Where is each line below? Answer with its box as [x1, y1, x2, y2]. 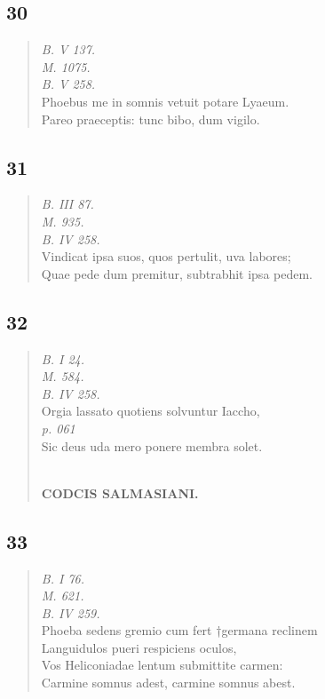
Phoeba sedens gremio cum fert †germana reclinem [41, 621, 318, 639]
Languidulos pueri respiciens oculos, [41, 638, 237, 656]
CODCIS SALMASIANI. [41, 483, 199, 502]
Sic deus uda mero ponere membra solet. [41, 436, 263, 455]
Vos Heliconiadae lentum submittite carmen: [41, 655, 283, 674]
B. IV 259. [41, 603, 100, 622]
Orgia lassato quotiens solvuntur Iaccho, [41, 401, 260, 420]
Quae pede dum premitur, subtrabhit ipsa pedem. [41, 264, 313, 282]
